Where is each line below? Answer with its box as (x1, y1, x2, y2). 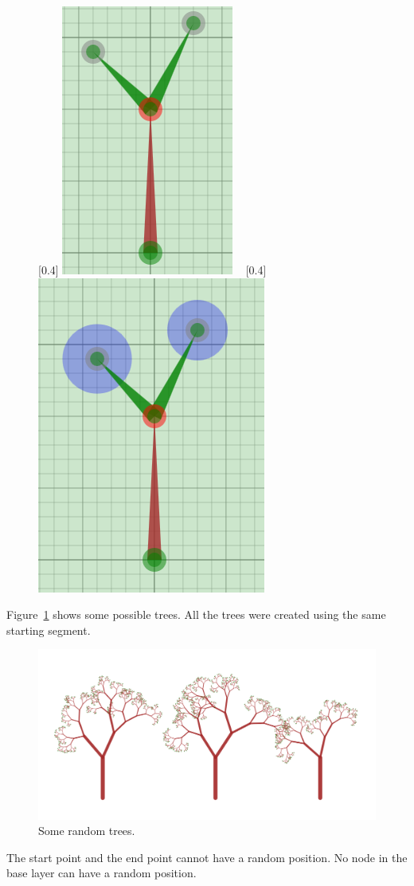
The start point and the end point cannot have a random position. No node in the (6, 849, 408, 865)
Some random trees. (38, 822, 135, 839)
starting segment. (6, 621, 91, 638)
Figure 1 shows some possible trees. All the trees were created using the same (6, 606, 386, 623)
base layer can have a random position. (6, 864, 197, 881)
